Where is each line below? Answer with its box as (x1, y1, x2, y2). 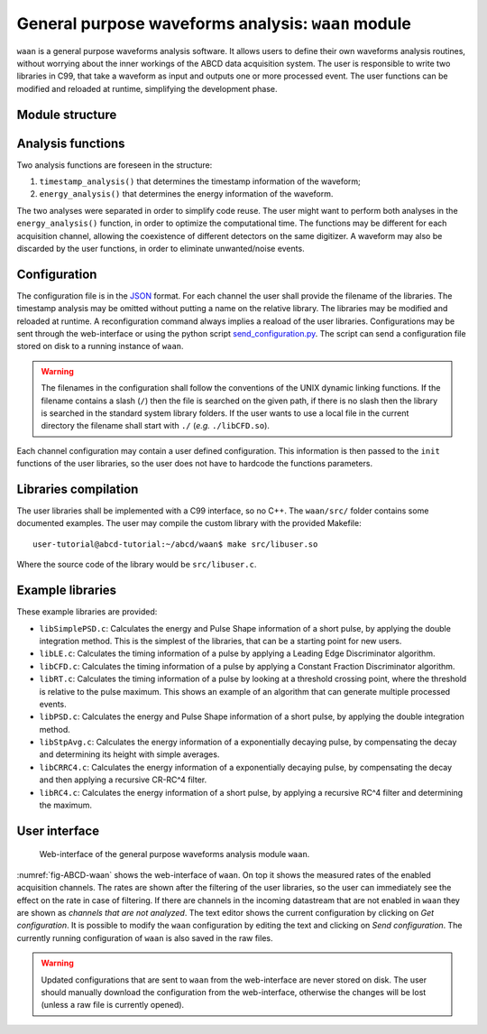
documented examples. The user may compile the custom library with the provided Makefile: (16, 518, 362, 529)
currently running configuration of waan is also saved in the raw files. (16, 932, 273, 943)
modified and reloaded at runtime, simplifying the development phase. (16, 83, 278, 94)
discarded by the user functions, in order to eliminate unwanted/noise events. (16, 243, 306, 254)
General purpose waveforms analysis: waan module (16, 14, 412, 33)
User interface (16, 823, 99, 838)
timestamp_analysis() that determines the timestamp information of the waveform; (39, 176, 361, 187)
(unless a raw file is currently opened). (41, 1000, 185, 1011)
